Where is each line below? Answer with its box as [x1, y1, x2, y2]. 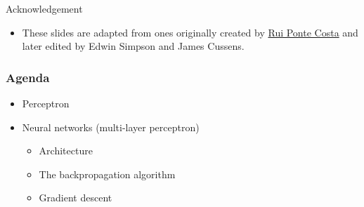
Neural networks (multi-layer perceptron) [22, 119, 200, 134]
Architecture [39, 143, 93, 158]
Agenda [6, 68, 50, 86]
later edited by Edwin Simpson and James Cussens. [22, 39, 245, 53]
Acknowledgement [6, 1, 83, 15]
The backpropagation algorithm [39, 166, 176, 181]
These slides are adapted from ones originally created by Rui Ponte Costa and [22, 25, 358, 39]
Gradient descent [39, 190, 112, 205]
